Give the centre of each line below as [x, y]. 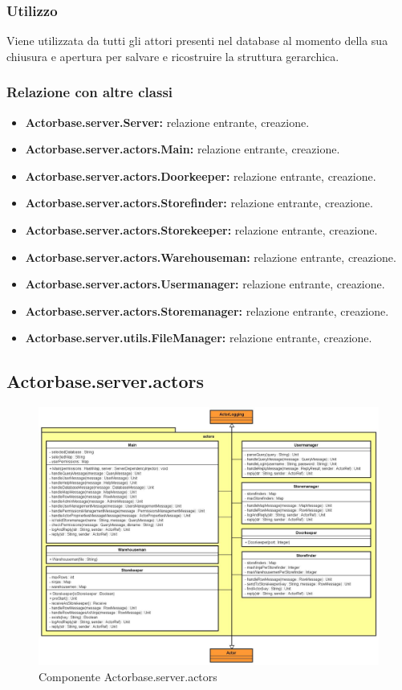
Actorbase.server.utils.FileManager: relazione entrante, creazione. [199, 338]
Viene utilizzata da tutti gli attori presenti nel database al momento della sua [197, 41]
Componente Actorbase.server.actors [128, 677]
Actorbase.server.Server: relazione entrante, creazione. [167, 122]
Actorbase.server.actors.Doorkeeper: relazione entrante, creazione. [201, 176]
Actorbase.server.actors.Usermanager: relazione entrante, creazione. [205, 284]
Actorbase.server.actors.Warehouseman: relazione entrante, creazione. [211, 257]
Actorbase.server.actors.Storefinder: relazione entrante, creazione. [199, 203]
